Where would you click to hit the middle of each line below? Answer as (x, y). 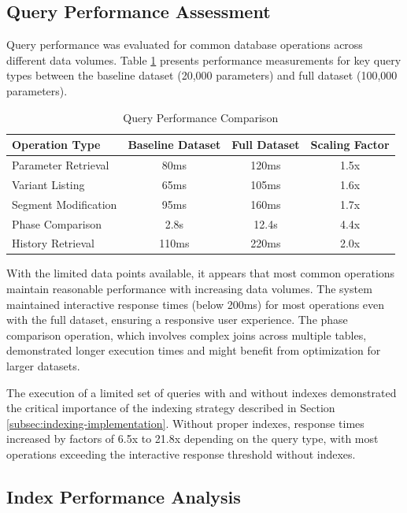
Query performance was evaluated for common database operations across (185, 45)
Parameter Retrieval (61, 165)
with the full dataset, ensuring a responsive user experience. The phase (177, 320)
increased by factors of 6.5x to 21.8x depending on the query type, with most (192, 439)
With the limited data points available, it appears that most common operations (201, 273)
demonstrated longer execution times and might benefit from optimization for (194, 350)
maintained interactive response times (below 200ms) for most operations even (196, 304)
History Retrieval (53, 243)
